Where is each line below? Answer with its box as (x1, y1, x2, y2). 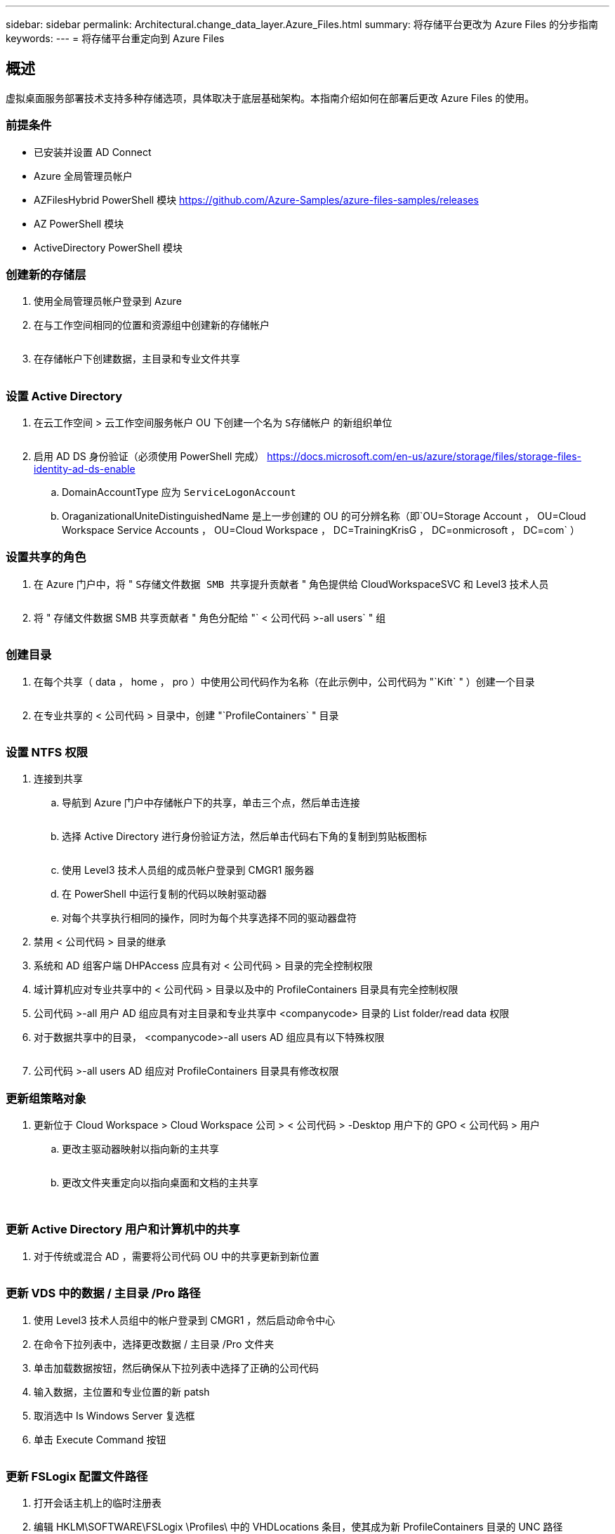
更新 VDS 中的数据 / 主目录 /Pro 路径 (6, 1286, 201, 1301)
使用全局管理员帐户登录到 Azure (34, 295, 182, 308)
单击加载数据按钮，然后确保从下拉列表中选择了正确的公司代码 (34, 1361, 319, 1374)
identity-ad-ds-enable (34, 463, 135, 476)
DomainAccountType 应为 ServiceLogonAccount (62, 486, 296, 499)
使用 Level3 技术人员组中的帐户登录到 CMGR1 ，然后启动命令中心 (34, 1313, 336, 1326)
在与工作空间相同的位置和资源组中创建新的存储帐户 (34, 319, 270, 332)
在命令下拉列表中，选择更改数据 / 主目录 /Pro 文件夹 (34, 1337, 275, 1350)
